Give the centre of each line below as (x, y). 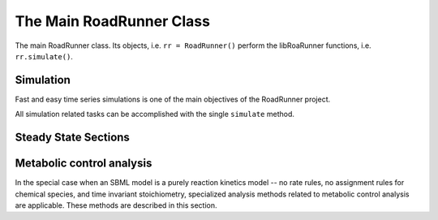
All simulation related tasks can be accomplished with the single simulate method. (155, 114)
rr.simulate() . (44, 56)
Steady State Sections (72, 138)
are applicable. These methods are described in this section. (116, 205)
